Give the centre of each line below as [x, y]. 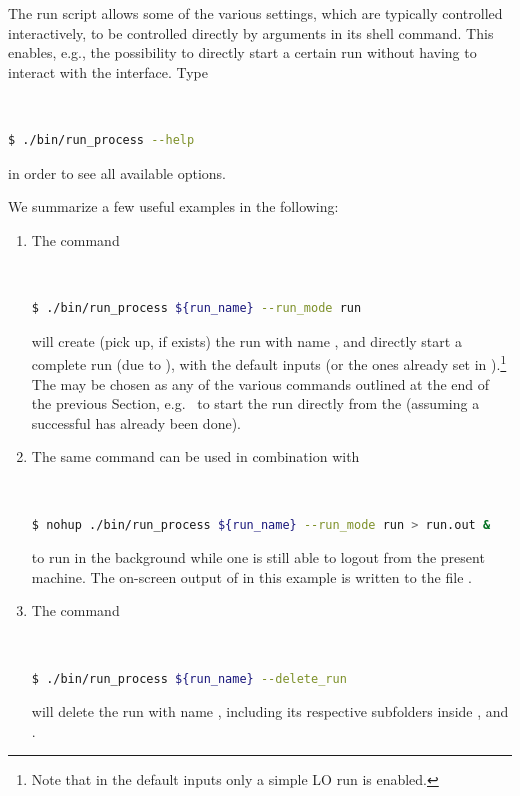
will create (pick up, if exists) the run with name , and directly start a [246, 340]
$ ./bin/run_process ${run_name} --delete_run [189, 678]
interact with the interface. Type [108, 71]
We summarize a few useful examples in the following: [173, 206]
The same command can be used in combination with [195, 456]
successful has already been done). [136, 422]
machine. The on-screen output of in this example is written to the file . [251, 576]
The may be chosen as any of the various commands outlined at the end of [260, 383]
